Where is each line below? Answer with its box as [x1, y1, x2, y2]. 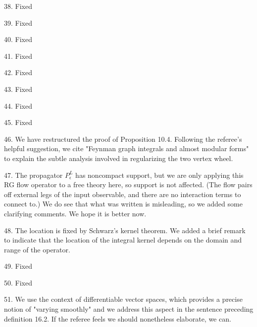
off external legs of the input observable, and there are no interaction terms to [4, 189, 241, 199]
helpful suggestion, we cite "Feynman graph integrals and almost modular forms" [4, 143, 249, 154]
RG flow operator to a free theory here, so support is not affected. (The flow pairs [4, 179, 253, 190]
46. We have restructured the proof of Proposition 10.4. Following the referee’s [4, 133, 242, 144]
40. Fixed [4, 34, 32, 44]
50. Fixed [4, 277, 32, 287]
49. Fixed [4, 261, 32, 271]
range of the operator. [4, 244, 70, 254]
